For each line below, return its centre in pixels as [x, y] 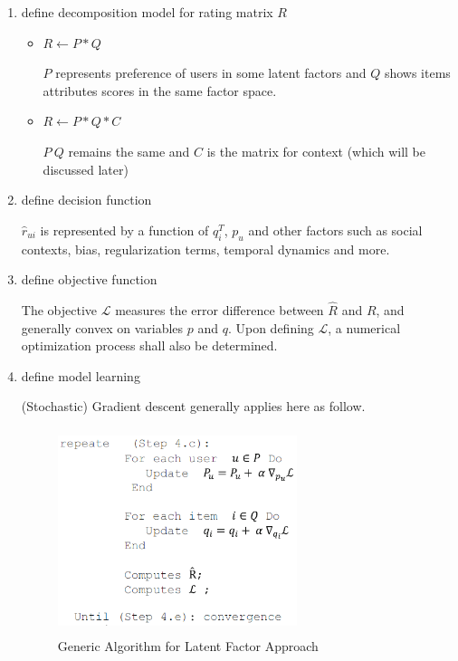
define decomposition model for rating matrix [147, 12]
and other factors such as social [335, 230]
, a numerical [364, 327]
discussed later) [86, 169]
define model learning [81, 375]
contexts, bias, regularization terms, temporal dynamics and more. [205, 249]
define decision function [86, 200]
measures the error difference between [219, 309]
